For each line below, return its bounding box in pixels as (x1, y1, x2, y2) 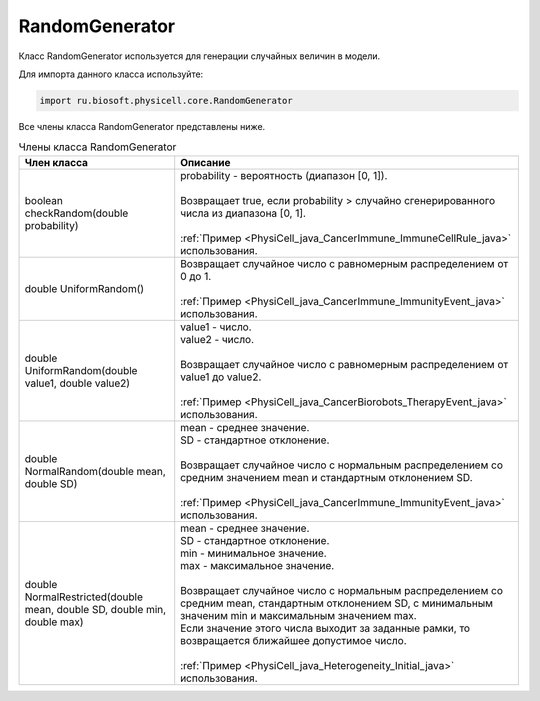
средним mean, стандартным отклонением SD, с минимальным (180, 596, 494, 610)
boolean (24, 193, 64, 207)
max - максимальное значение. (180, 558, 335, 572)
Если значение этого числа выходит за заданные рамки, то (180, 621, 470, 635)
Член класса (24, 155, 89, 169)
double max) (24, 615, 84, 629)
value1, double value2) (24, 376, 130, 390)
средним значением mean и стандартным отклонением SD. (180, 470, 474, 484)
